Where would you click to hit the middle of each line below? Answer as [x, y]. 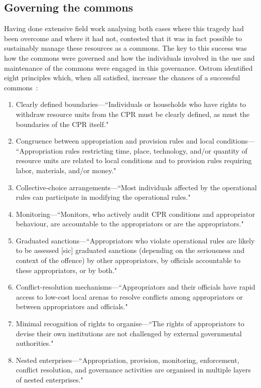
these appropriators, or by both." [66, 270]
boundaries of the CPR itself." [62, 124]
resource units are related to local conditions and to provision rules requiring [134, 160]
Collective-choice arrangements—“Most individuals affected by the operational [136, 187]
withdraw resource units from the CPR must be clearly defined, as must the [133, 114]
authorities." [35, 343]
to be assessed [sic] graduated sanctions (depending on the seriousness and [130, 250]
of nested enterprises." [49, 380]
